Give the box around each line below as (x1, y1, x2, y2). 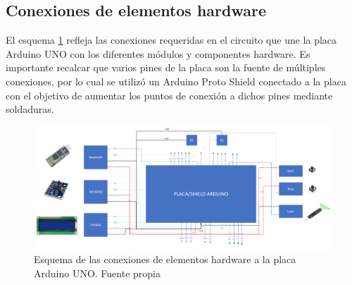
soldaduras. (6, 102, 54, 116)
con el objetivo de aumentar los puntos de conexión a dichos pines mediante (6, 87, 333, 102)
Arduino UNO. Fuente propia (34, 265, 161, 280)
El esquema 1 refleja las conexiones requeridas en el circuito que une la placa (6, 32, 337, 47)
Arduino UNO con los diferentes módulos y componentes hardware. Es (6, 46, 310, 61)
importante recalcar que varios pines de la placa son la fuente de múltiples (6, 60, 326, 75)
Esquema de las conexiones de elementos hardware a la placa (34, 252, 296, 267)
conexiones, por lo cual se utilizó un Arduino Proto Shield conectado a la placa (6, 73, 346, 88)
